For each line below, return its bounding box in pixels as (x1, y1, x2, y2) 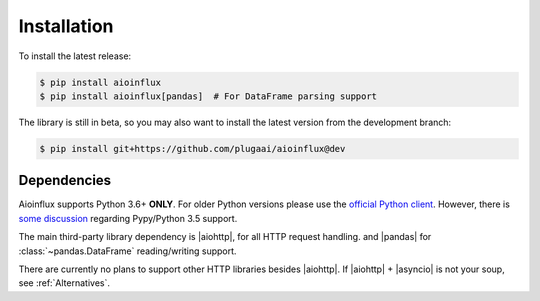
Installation (18, 15, 114, 37)
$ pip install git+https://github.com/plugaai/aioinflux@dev (39, 143, 346, 154)
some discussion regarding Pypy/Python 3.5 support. (18, 212, 238, 224)
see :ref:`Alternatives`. (18, 277, 110, 289)
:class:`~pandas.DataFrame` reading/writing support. (18, 245, 237, 257)
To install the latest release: (18, 50, 132, 62)
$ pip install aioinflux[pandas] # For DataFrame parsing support (39, 90, 378, 102)
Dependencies (18, 172, 112, 189)
